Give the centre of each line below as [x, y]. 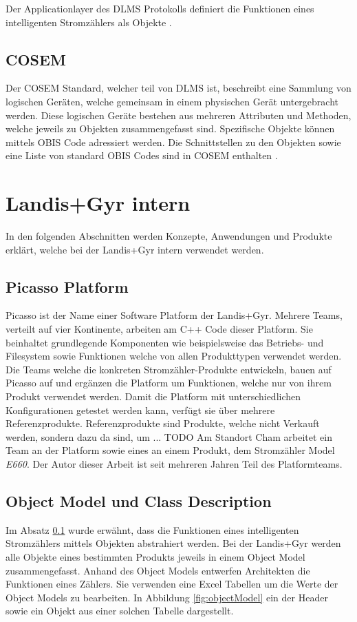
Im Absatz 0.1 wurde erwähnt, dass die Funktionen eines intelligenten [152, 529]
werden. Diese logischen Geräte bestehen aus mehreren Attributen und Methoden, [178, 115]
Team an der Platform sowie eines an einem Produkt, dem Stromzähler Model [170, 450]
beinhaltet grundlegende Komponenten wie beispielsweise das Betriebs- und [165, 342]
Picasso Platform [67, 286]
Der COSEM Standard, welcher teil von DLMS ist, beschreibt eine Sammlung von [178, 88]
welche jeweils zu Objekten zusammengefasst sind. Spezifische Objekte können [170, 128]
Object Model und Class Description [139, 500]
